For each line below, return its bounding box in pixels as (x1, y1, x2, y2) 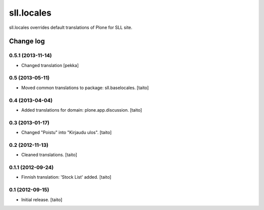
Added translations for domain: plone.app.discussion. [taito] (21, 107, 142, 113)
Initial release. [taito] (21, 196, 63, 203)
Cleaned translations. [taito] (21, 152, 78, 158)
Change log (9, 37, 45, 46)
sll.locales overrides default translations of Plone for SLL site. (9, 24, 132, 30)
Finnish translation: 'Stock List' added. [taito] (21, 174, 111, 180)
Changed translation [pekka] (21, 62, 79, 68)
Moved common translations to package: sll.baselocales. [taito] (21, 85, 149, 91)
